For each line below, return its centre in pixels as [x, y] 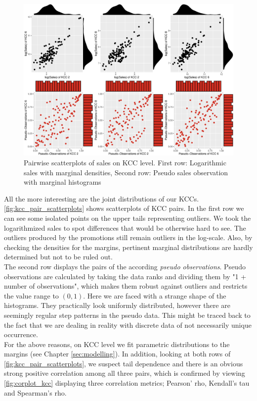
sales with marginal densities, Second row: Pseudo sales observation [126, 172]
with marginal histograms [63, 182]
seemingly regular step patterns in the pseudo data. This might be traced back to [127, 315]
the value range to [31, 295]
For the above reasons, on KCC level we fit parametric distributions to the [117, 344]
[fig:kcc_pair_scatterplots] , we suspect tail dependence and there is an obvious [124, 363]
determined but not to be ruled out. [58, 257]
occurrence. [21, 334]
